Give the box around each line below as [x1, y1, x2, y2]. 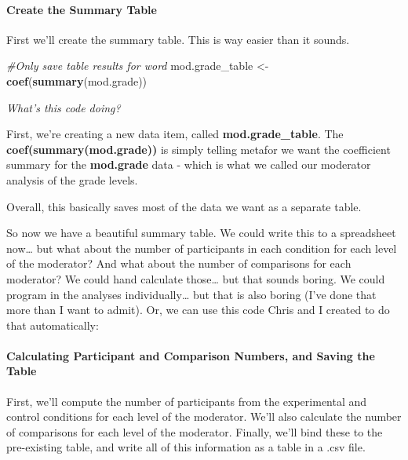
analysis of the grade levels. [6, 171, 138, 188]
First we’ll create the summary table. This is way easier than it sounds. [6, 31, 350, 47]
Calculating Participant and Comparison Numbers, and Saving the [6, 347, 375, 363]
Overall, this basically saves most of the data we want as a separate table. [6, 198, 362, 214]
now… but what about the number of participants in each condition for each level [6, 239, 397, 256]
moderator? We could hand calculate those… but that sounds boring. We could [6, 270, 385, 287]
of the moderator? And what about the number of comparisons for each [6, 255, 352, 272]
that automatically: [6, 316, 99, 333]
